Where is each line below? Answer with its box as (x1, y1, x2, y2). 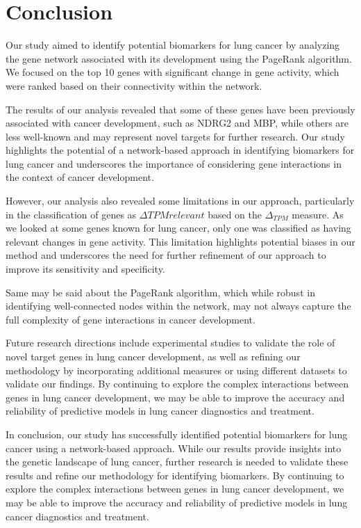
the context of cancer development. (6, 170, 154, 184)
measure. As (292, 207, 344, 221)
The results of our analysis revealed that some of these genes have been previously (6, 102, 355, 116)
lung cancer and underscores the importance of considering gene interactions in (6, 156, 342, 170)
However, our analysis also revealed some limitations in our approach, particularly (6, 193, 355, 208)
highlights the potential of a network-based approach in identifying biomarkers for (6, 143, 355, 157)
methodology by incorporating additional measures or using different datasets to (6, 362, 347, 377)
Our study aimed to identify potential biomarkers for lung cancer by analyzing (6, 38, 340, 52)
